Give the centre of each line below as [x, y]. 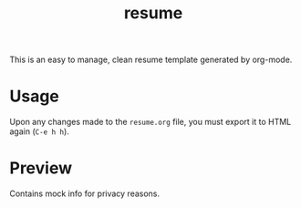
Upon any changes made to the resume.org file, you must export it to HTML [150, 122]
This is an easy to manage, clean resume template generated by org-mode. [151, 60]
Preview [41, 168]
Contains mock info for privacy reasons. [85, 193]
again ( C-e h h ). [40, 131]
